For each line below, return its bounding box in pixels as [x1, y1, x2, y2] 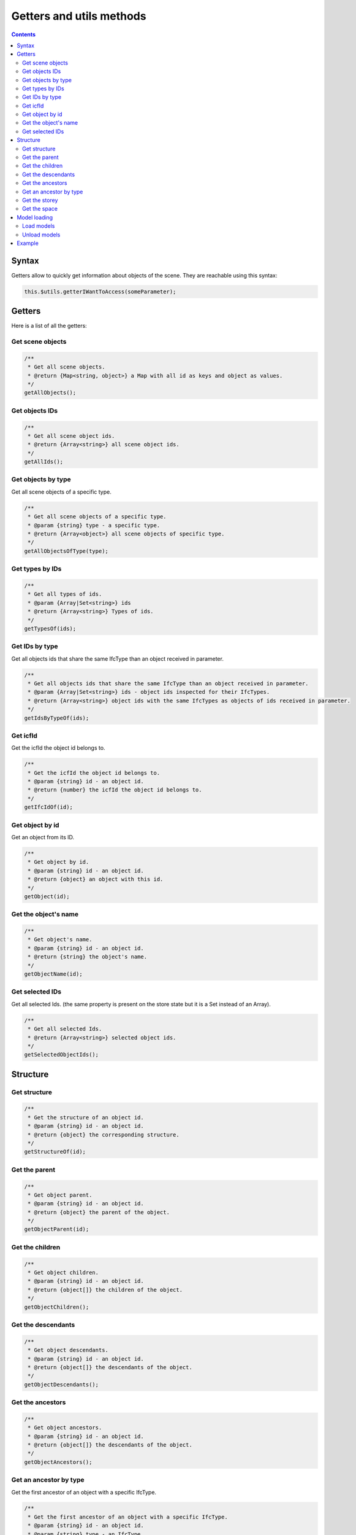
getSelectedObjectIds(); [24, 1051, 99, 1059]
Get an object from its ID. [11, 833, 75, 841]
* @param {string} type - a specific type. [28, 522, 161, 529]
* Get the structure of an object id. [28, 1114, 144, 1121]
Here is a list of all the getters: [11, 322, 87, 330]
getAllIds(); [24, 458, 64, 465]
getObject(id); [24, 893, 70, 900]
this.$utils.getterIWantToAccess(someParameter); [24, 288, 176, 295]
